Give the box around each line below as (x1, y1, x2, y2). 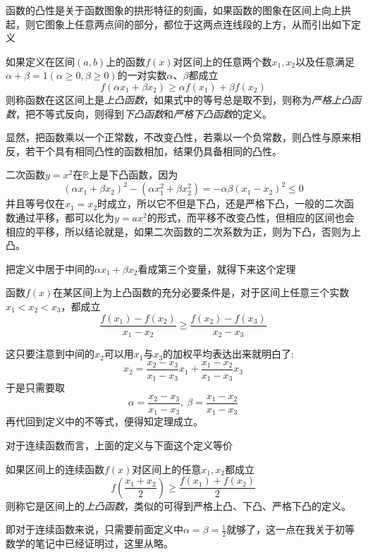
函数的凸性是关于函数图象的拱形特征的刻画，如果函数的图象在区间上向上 (6, 3, 341, 17)
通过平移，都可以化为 (15, 210, 114, 225)
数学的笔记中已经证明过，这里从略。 (6, 536, 173, 550)
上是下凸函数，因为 (89, 167, 178, 182)
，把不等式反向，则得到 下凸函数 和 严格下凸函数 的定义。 (16, 106, 272, 121)
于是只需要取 (6, 380, 65, 395)
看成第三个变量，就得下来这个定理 (137, 261, 296, 276)
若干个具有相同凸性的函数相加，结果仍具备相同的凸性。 (25, 143, 282, 158)
